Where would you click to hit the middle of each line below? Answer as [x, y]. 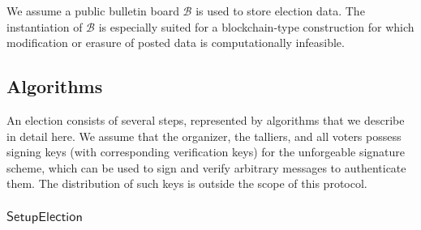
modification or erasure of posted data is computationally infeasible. [176, 43]
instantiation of [45, 26]
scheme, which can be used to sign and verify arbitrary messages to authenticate [206, 167]
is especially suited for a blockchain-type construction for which [256, 26]
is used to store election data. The [280, 11]
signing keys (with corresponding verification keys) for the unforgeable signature [206, 152]
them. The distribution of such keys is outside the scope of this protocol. [187, 183]
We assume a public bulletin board [93, 11]
